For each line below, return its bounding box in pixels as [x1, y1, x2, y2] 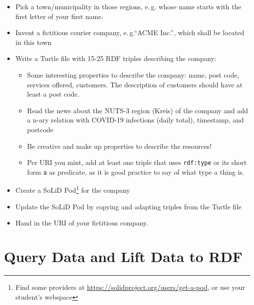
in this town [15, 37, 52, 47]
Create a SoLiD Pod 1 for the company [15, 183, 130, 195]
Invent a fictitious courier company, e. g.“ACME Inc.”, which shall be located [15, 27, 245, 38]
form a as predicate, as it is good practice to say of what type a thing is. [27, 166, 244, 177]
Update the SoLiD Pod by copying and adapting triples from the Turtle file [15, 201, 242, 211]
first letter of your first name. [15, 11, 104, 21]
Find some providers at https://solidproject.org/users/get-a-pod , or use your [15, 282, 245, 292]
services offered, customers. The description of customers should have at [27, 79, 243, 89]
